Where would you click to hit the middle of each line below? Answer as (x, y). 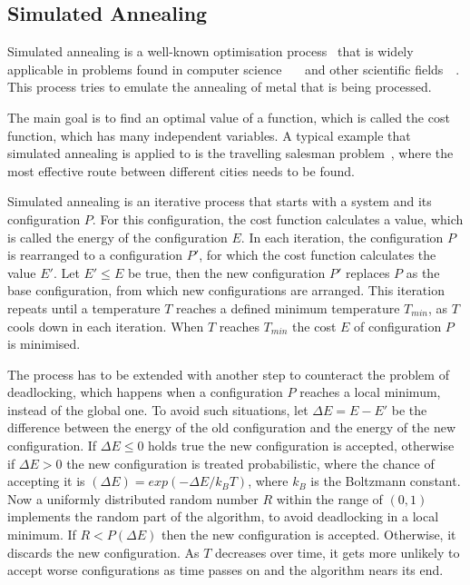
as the (423, 272)
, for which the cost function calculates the (318, 255)
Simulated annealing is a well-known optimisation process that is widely (211, 51)
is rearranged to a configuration (95, 255)
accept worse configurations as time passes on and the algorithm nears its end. (225, 570)
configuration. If (52, 446)
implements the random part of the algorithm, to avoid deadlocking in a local (223, 516)
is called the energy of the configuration (117, 237)
